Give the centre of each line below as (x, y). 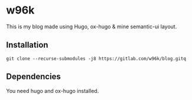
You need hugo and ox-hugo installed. (53, 91)
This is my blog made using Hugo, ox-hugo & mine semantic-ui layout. (92, 26)
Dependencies (33, 77)
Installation (27, 45)
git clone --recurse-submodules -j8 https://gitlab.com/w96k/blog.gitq (96, 59)
